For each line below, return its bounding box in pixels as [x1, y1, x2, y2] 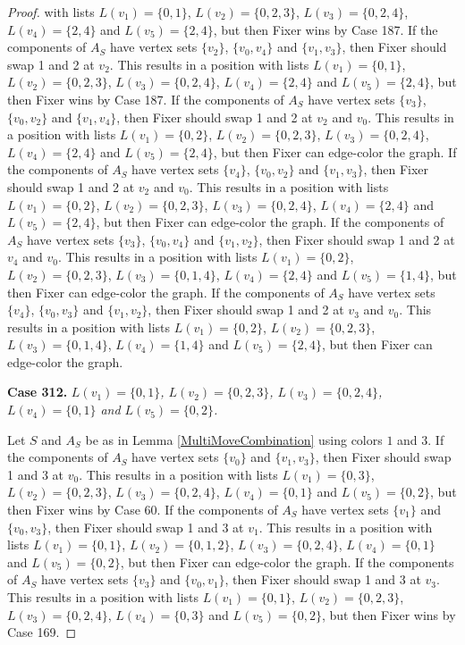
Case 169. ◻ [7, 623, 77, 641]
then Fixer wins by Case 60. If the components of [7, 500, 278, 519]
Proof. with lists [7, 3, 95, 21]
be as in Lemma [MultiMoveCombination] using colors [85, 430, 383, 448]
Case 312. [7, 382, 68, 401]
